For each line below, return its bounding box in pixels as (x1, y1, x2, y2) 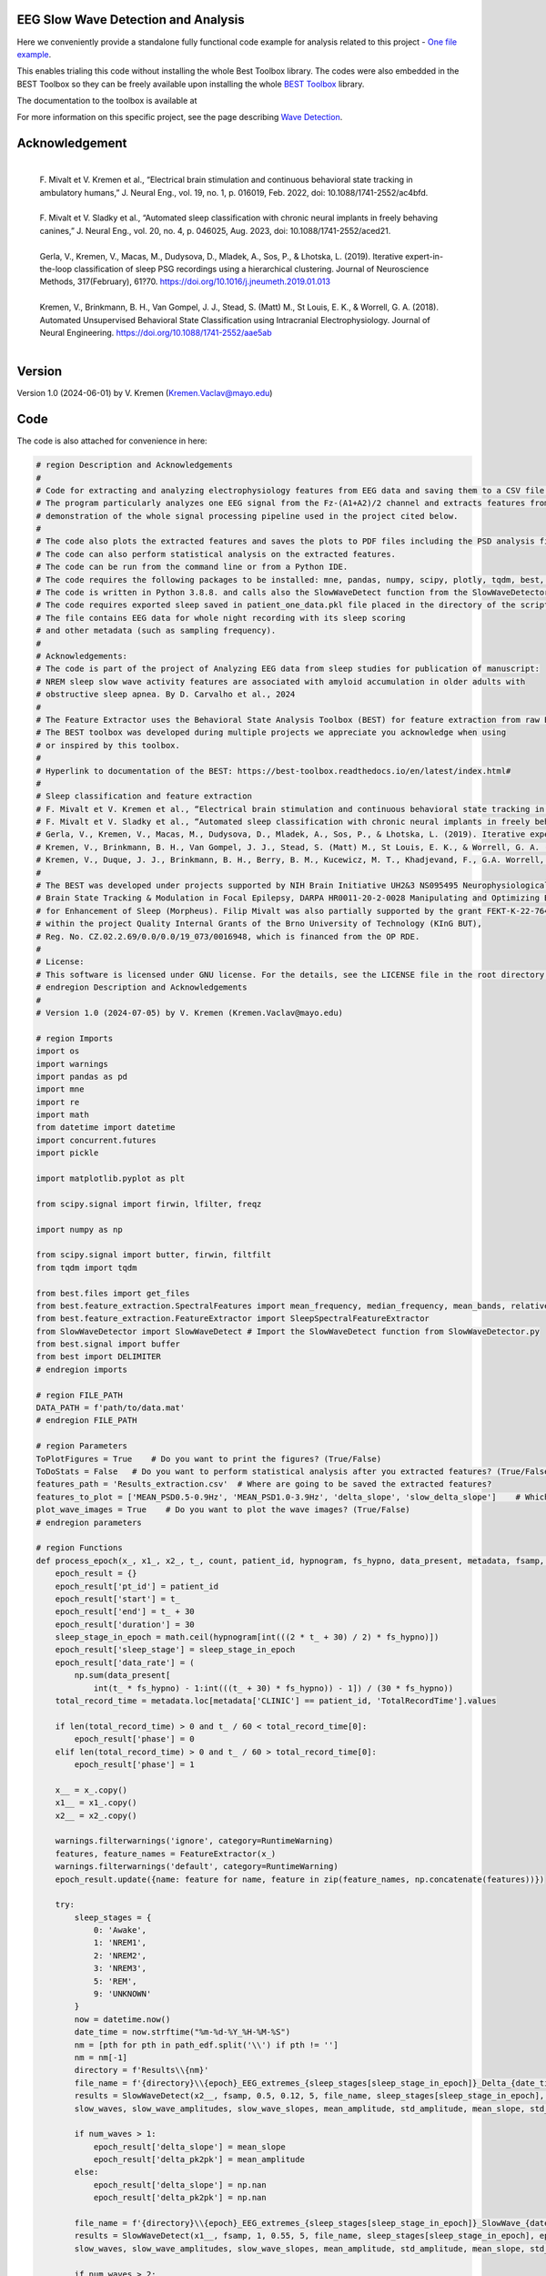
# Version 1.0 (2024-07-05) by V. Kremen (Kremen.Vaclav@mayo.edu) (35, 1007, 344, 1018)
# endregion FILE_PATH (35, 1416, 137, 1426)
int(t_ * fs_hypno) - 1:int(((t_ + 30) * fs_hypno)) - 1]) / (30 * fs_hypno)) (93, 1682, 454, 1693)
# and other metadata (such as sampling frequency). (35, 625, 277, 636)
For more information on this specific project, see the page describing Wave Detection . (16, 112, 343, 123)
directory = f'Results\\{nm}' (74, 2065, 209, 2076)
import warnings (35, 1059, 109, 1069)
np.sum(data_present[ (74, 1671, 171, 1681)
